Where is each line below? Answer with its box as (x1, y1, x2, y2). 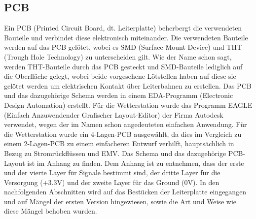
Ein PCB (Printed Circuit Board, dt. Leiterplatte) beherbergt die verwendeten (4, 23, 242, 33)
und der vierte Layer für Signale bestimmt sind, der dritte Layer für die (4, 167, 220, 178)
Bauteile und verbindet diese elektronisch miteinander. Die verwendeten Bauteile (4, 32, 248, 42)
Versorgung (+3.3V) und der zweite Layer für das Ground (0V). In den (4, 177, 219, 187)
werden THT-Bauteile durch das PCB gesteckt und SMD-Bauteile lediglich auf (4, 61, 243, 71)
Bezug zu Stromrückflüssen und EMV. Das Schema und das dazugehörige (4, 148, 226, 158)
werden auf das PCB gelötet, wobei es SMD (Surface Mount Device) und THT (4, 42, 242, 52)
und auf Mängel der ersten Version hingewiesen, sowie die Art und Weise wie (4, 196, 237, 206)
